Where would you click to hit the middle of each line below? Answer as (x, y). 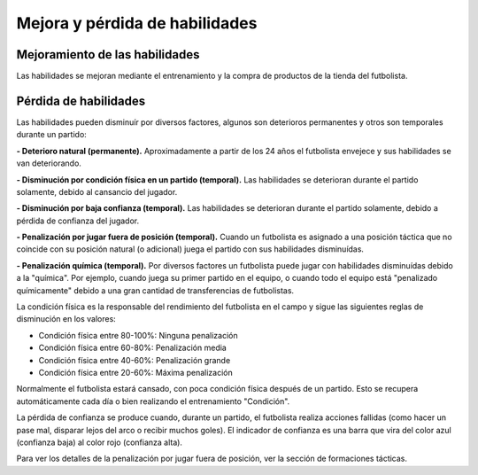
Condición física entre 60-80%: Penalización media (133, 348)
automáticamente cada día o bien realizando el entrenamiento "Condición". (153, 401)
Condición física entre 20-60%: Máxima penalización (136, 373)
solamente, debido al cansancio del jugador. (97, 191)
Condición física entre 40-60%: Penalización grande (135, 360)
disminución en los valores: (66, 319)
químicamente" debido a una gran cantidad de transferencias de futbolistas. (155, 290)
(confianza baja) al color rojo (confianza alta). (100, 442)
